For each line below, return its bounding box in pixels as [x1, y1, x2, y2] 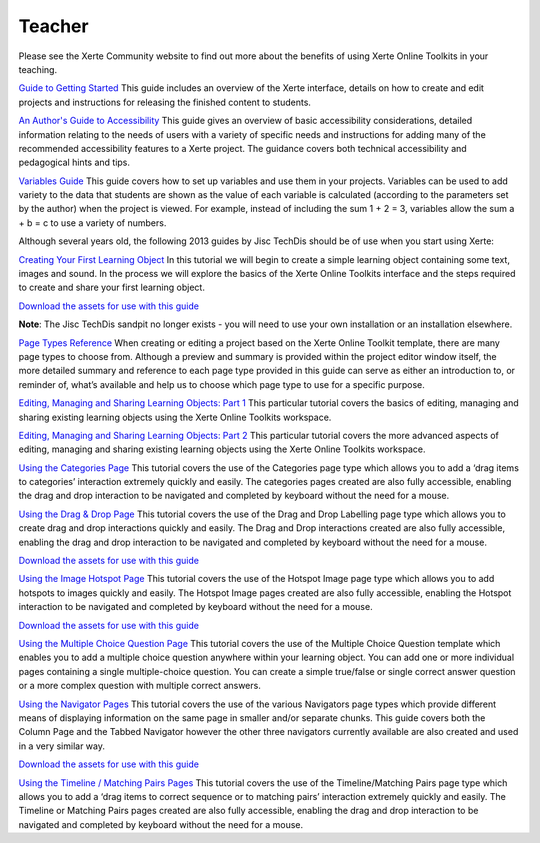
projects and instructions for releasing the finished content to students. [18, 96, 312, 108]
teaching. [18, 63, 58, 75]
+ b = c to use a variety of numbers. [18, 216, 167, 229]
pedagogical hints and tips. [18, 156, 130, 169]
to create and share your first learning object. [18, 281, 205, 294]
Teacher [18, 15, 89, 37]
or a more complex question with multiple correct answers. [18, 680, 262, 692]
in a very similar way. [18, 740, 105, 752]
